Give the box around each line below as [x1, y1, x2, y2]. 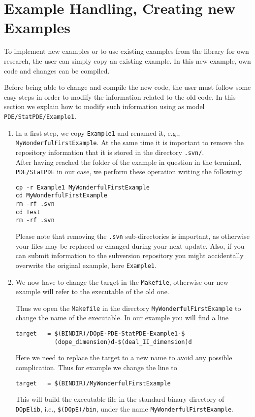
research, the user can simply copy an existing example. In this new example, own [4, 55, 251, 66]
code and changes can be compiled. [4, 65, 110, 76]
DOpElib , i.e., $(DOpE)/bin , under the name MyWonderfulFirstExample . [15, 403, 233, 414]
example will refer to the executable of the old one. [15, 286, 169, 297]
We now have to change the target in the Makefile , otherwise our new [15, 276, 228, 287]
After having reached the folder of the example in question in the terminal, [15, 156, 242, 167]
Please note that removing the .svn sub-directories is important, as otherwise [15, 231, 250, 241]
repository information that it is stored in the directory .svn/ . [15, 147, 204, 157]
